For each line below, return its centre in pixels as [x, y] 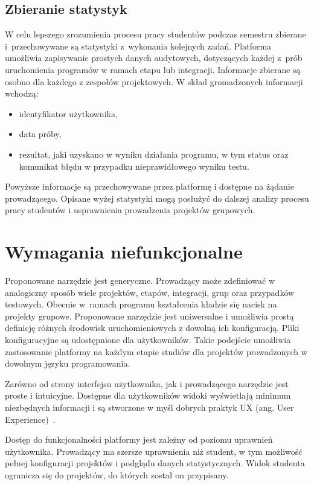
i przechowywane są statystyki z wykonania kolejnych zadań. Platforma [138, 46]
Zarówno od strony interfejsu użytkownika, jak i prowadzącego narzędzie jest [147, 383]
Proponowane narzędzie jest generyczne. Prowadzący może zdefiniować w [140, 281]
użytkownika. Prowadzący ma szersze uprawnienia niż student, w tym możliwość [154, 451]
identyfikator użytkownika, [68, 113]
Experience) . [30, 419]
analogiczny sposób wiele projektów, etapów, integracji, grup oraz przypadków [150, 292]
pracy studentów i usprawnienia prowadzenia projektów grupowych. [130, 210]
